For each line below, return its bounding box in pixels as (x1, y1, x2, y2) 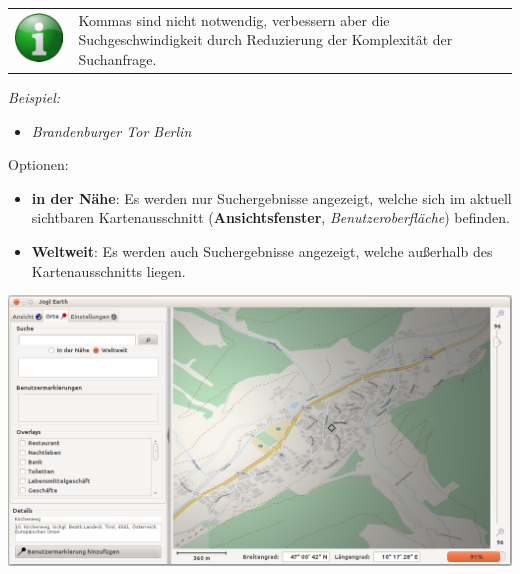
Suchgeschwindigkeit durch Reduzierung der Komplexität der (78, 29, 453, 50)
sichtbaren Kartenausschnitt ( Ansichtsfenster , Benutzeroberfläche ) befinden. (31, 207, 511, 228)
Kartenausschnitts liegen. (31, 260, 186, 281)
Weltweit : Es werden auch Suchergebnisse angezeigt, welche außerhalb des (31, 241, 493, 261)
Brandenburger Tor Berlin (31, 120, 192, 141)
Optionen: (8, 154, 69, 175)
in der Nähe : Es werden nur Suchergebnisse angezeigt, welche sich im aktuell (31, 187, 512, 208)
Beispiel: (8, 87, 61, 108)
